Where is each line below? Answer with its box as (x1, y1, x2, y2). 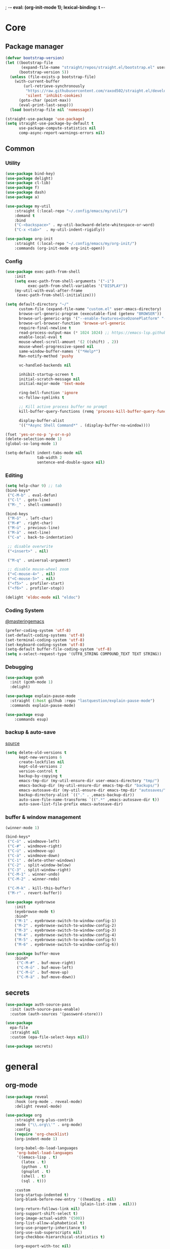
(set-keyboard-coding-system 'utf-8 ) (5, 642, 85, 647)
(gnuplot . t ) (21, 1169, 51, 1174)
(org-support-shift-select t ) (14, 1211, 78, 1216)
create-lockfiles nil (18, 759, 65, 764)
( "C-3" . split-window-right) (7, 867, 71, 872)
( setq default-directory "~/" (5, 302, 69, 307)
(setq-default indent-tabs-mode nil (5, 450, 82, 456)
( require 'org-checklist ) (14, 1132, 69, 1137)
